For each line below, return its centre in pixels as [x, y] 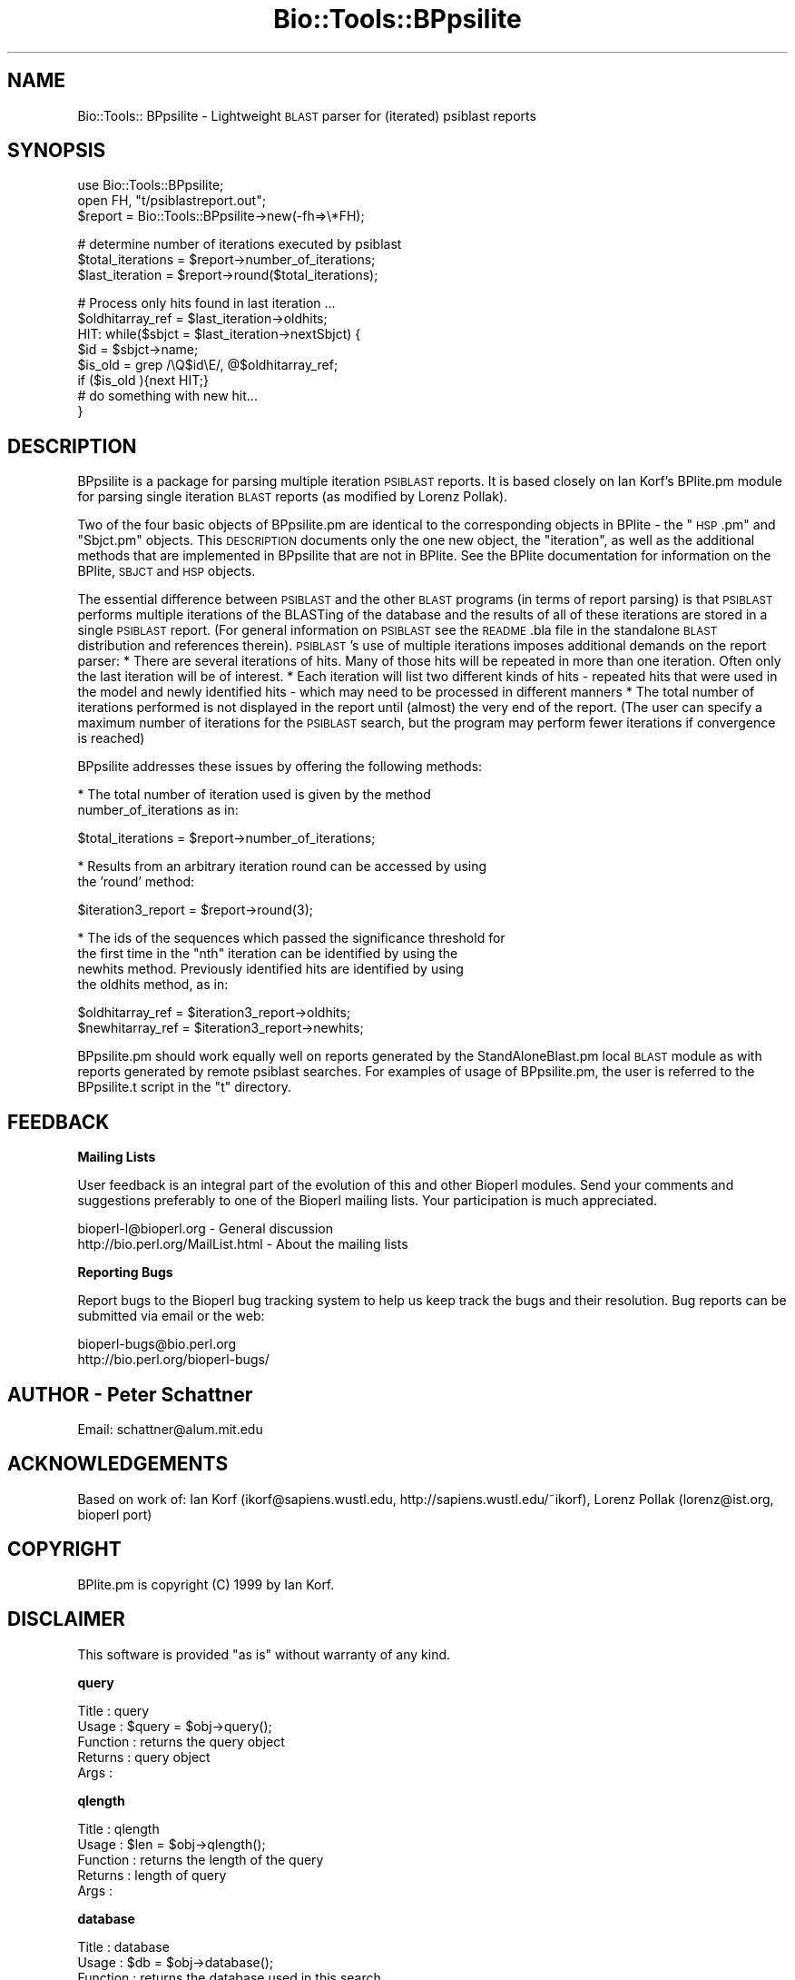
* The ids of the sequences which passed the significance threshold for [291, 938]
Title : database [123, 1946]
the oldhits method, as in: [153, 985]
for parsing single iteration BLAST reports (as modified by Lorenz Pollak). [293, 497]
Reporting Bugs [125, 1272]
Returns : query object [144, 1757]
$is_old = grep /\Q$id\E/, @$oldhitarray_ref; [208, 365]
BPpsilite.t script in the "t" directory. [184, 1087]
